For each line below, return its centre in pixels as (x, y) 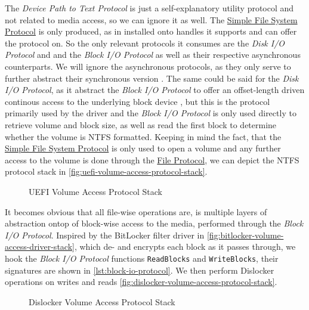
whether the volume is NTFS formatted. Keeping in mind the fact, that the (143, 136)
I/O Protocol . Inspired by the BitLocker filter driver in (105, 235)
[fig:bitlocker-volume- (245, 235)
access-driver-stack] (40, 247)
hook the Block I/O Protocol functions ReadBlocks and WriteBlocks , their (142, 258)
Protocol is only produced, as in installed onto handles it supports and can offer (151, 31)
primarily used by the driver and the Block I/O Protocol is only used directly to (151, 113)
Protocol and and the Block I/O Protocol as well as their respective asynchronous (153, 55)
